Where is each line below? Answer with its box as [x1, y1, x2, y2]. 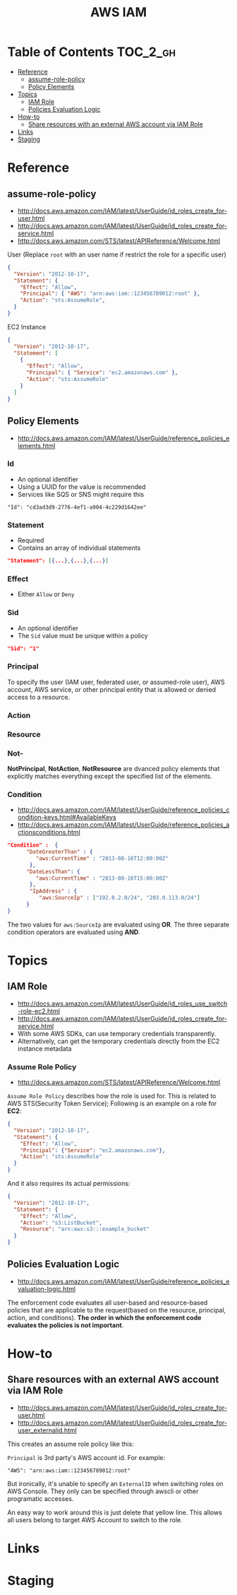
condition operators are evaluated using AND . [7, 927, 141, 936]
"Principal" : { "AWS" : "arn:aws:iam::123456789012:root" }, [20, 290, 200, 298]
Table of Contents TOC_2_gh [7, 44, 176, 60]
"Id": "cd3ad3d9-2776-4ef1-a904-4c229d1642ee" [7, 503, 147, 511]
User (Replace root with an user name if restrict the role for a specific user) [7, 250, 227, 259]
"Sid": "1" [7, 645, 39, 652]
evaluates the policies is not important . [7, 1321, 124, 1329]
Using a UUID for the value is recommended [17, 482, 146, 491]
